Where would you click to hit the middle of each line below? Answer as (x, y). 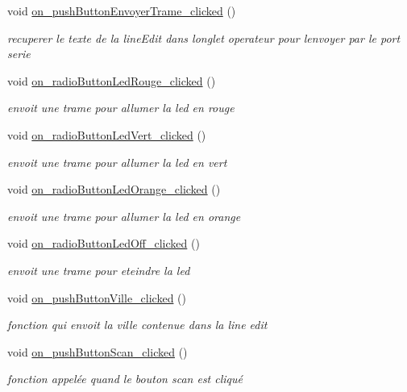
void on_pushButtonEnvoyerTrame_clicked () (122, 10)
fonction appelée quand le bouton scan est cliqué (125, 379)
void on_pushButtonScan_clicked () (98, 351)
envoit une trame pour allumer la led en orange (124, 216)
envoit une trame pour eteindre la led (99, 270)
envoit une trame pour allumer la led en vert (117, 162)
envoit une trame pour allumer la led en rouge (121, 108)
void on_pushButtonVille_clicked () (97, 297)
